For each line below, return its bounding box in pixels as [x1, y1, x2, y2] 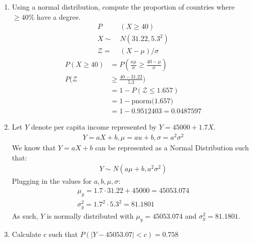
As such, [12, 210, 38, 221]
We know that [12, 142, 56, 152]
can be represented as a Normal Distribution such [95, 142, 249, 152]
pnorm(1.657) [131, 98, 174, 105]
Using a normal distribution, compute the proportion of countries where [12, 2, 235, 12]
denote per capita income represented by [31, 121, 157, 132]
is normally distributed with [46, 210, 134, 221]
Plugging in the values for [12, 176, 92, 186]
